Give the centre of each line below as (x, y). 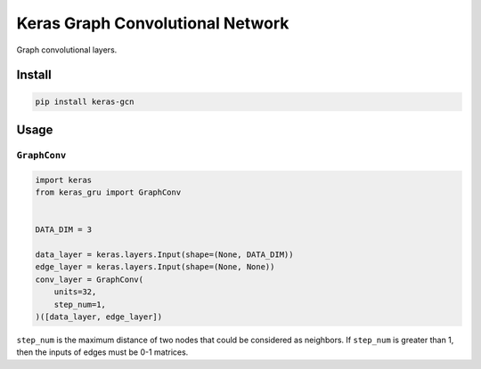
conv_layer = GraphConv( (90, 279)
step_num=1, (80, 304)
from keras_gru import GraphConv (108, 193)
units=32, (75, 292)
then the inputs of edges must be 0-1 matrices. (102, 352)
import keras (64, 180)
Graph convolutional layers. (67, 50)
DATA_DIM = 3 (64, 230)
